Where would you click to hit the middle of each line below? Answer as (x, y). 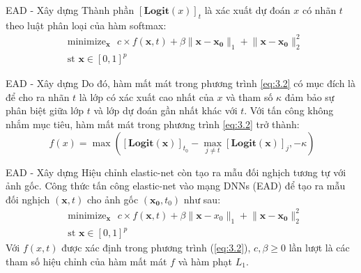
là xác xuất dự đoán (247, 10)
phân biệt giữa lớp (45, 110)
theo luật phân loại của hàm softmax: (86, 25)
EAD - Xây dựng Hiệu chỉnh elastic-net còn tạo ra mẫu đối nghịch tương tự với (176, 172)
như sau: (202, 199)
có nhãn (319, 10)
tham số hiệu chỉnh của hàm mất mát (86, 261)
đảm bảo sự (309, 96)
